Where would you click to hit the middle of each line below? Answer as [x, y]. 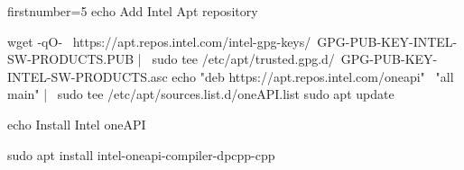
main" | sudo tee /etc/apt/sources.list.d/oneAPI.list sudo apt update [201, 94]
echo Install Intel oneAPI [77, 124]
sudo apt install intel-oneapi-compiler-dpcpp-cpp [141, 154]
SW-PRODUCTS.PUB [71, 59]
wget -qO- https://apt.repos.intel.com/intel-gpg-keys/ [159, 41]
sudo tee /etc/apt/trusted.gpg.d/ [243, 59]
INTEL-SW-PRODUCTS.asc [88, 76]
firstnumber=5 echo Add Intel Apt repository [133, 11]
